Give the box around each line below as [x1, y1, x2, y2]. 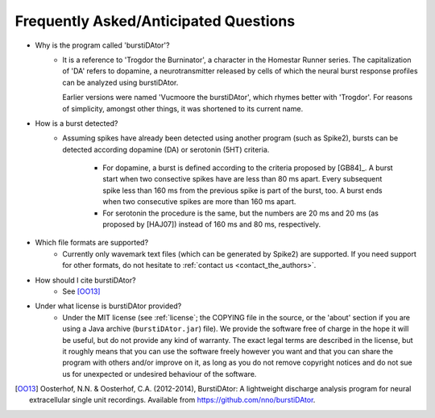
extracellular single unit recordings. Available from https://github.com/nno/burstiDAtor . [29, 395, 316, 405]
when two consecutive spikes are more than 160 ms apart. [102, 197, 296, 207]
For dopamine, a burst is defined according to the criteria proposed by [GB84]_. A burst [102, 163, 394, 173]
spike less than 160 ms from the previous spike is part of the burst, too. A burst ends [102, 186, 383, 195]
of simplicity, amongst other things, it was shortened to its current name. [62, 103, 304, 113]
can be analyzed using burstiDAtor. [62, 77, 179, 87]
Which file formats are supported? [35, 238, 149, 248]
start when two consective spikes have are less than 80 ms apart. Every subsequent [102, 174, 383, 184]
